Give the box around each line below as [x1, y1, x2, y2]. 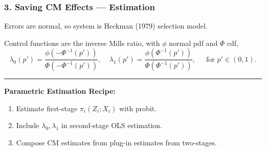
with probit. [119, 103, 157, 113]
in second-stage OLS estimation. [61, 120, 163, 131]
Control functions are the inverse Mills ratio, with [4, 37, 160, 48]
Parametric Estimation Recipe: [4, 86, 116, 96]
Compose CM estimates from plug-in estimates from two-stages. [16, 137, 217, 148]
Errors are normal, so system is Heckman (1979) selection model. [4, 20, 208, 31]
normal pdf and [169, 37, 218, 48]
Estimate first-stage [16, 103, 78, 113]
